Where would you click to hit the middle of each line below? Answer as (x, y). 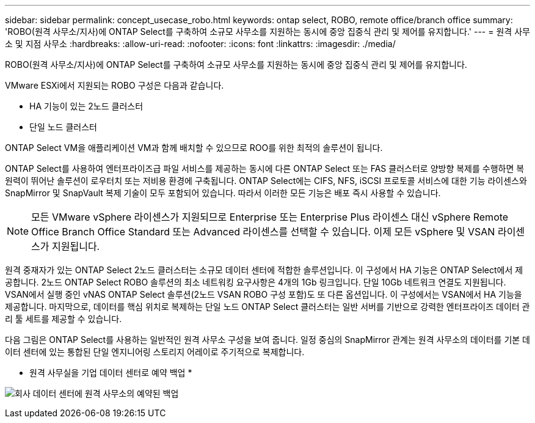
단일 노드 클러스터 (63, 127)
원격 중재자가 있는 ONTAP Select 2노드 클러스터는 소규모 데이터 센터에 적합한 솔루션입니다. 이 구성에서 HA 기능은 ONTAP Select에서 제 (264, 270)
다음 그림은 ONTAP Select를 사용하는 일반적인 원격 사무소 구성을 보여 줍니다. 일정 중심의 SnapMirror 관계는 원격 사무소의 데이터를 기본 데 (267, 340)
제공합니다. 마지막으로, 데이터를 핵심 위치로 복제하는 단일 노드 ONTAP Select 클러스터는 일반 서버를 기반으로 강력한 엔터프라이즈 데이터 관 (267, 307)
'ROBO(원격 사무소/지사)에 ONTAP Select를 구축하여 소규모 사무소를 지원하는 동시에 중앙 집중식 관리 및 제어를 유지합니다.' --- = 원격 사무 (267, 31)
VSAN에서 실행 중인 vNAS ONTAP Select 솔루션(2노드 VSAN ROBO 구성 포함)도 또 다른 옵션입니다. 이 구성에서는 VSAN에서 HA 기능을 (264, 294)
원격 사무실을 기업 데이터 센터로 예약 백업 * (111, 373)
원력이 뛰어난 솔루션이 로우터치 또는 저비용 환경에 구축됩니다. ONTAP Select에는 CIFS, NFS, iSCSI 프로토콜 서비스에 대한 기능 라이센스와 (266, 181)
